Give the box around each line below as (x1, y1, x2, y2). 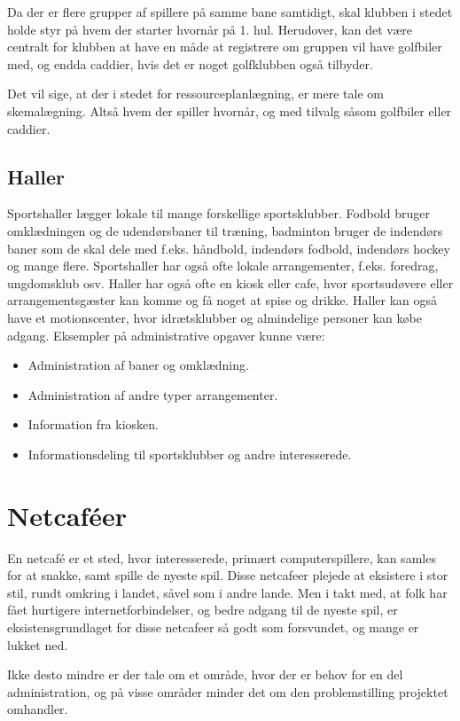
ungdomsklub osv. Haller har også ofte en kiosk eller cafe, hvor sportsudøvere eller (7, 273, 454, 292)
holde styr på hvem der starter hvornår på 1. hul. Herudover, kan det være (7, 20, 413, 38)
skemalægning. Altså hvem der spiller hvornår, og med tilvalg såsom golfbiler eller (7, 101, 452, 120)
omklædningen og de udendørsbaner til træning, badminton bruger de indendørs (7, 221, 443, 239)
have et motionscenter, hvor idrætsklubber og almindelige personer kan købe (7, 308, 422, 326)
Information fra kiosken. (27, 415, 159, 434)
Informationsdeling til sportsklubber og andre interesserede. (27, 444, 352, 463)
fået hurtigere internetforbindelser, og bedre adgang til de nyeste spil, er (7, 600, 398, 619)
